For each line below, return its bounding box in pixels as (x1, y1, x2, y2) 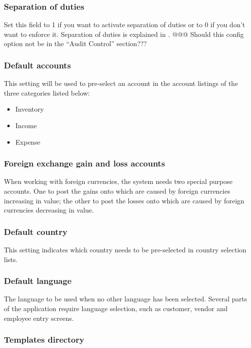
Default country (4, 225, 68, 237)
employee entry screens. (4, 313, 74, 323)
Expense (15, 136, 40, 147)
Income (15, 120, 37, 130)
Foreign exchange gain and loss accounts (4, 157, 165, 169)
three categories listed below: (4, 87, 90, 98)
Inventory (15, 104, 44, 114)
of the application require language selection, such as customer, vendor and (4, 303, 228, 313)
